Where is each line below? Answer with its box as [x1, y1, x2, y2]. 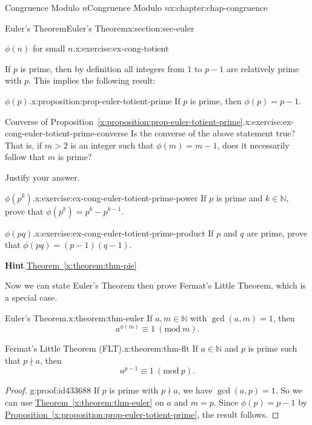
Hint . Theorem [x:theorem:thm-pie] [5, 258, 137, 271]
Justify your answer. [5, 170, 80, 183]
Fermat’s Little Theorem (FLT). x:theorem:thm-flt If [5, 342, 198, 355]
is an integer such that [70, 138, 154, 151]
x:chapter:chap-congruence [170, 1, 268, 13]
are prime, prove [247, 226, 308, 239]
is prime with [109, 384, 159, 397]
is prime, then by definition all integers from [20, 62, 185, 75]
